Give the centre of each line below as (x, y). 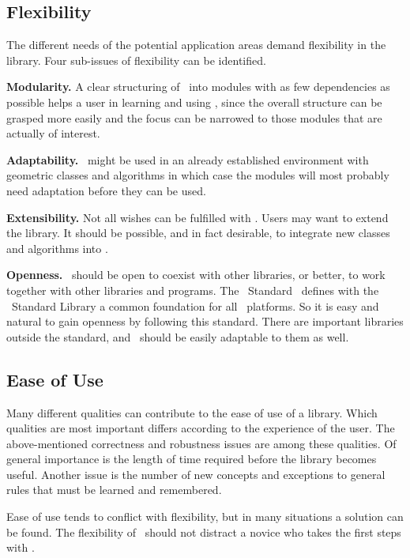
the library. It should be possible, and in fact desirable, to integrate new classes (198, 233)
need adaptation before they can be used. (106, 190)
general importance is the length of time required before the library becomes (192, 459)
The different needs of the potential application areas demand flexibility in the (196, 45)
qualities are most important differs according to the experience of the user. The (201, 428)
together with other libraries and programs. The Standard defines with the (193, 290)
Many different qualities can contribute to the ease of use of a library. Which (192, 412)
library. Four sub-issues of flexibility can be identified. (136, 60)
